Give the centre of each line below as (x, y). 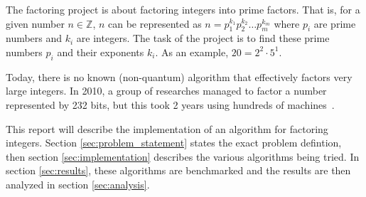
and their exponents (101, 52)
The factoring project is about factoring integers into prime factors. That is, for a (183, 9)
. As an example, (192, 52)
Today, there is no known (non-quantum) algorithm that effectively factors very (179, 76)
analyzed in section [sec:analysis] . (78, 184)
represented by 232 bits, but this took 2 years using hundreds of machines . (170, 104)
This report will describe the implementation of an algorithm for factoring (167, 128)
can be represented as (155, 23)
